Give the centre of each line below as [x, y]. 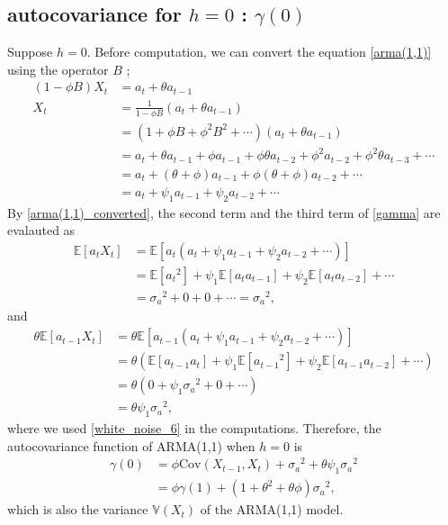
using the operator [58, 69]
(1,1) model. [310, 509]
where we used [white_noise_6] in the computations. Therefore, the [194, 428]
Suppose [30, 52]
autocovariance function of [80, 445]
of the [216, 509]
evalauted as [41, 230]
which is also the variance [78, 509]
